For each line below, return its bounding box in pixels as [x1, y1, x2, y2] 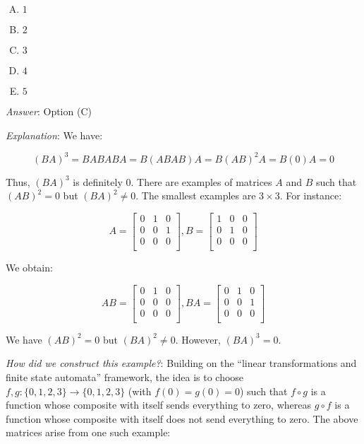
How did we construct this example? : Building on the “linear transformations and [6, 356, 357, 370]
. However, [175, 332, 221, 346]
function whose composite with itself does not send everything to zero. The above [6, 411, 358, 426]
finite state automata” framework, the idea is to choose [6, 369, 244, 384]
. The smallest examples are [135, 188, 256, 203]
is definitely [73, 174, 123, 189]
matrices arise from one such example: [6, 425, 171, 440]
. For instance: [279, 188, 342, 203]
